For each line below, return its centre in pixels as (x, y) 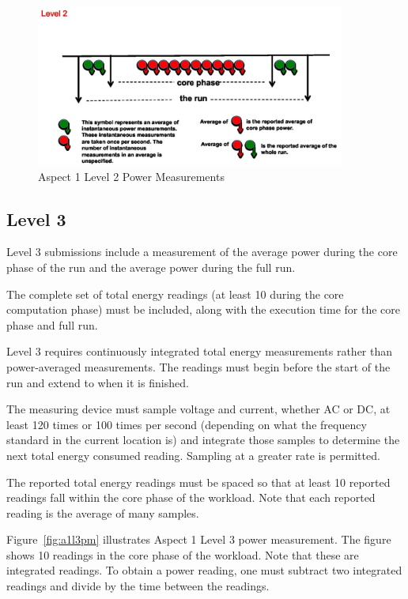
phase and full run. (52, 324)
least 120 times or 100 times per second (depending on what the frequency (187, 424)
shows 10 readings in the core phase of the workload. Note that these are (183, 554)
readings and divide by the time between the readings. (138, 586)
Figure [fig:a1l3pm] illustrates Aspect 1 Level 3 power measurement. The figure (199, 539)
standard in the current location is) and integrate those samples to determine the (203, 440)
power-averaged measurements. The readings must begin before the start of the (198, 366)
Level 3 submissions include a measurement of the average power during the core (202, 252)
